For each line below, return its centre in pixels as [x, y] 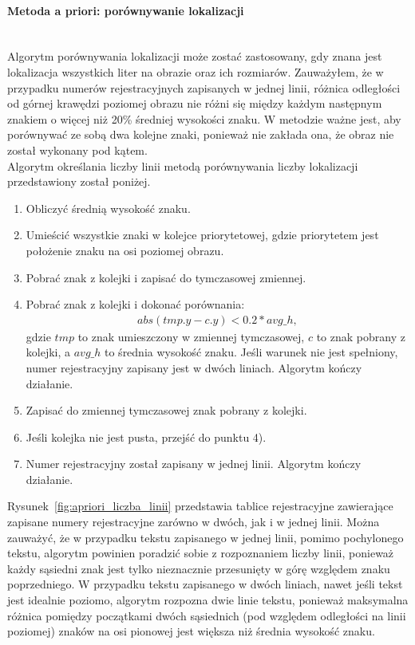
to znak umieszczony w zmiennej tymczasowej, [191, 336]
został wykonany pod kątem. [77, 149]
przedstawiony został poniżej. [79, 181]
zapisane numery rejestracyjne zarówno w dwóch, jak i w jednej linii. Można [194, 522]
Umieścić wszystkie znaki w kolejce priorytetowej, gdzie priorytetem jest [202, 235]
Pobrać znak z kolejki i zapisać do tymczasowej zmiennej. [166, 277]
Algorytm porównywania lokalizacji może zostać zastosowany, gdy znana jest [195, 56]
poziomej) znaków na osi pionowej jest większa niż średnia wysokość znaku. [191, 631]
